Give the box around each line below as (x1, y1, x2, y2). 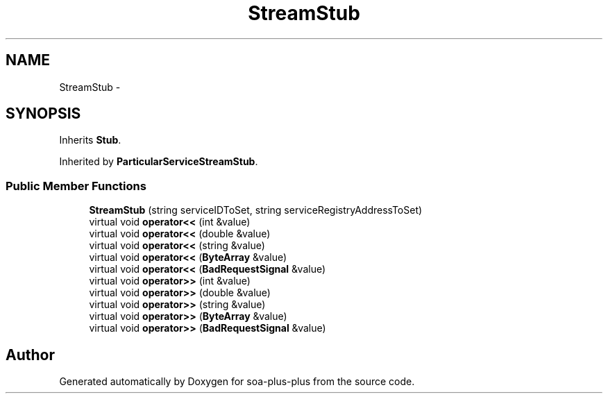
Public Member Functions (6, 178, 146, 193)
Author (6, 346, 55, 364)
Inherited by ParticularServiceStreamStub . (59, 155, 258, 168)
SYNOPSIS (6, 105, 81, 123)
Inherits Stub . (59, 134, 121, 146)
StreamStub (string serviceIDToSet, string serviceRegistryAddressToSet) (89, 204, 423, 217)
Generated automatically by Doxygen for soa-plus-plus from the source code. (59, 375, 415, 388)
